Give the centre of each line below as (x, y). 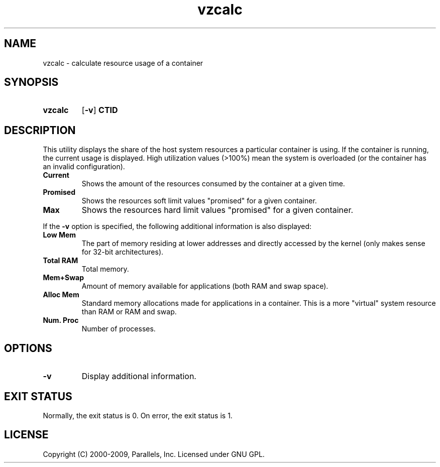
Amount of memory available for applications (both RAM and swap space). (205, 286)
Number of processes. (119, 329)
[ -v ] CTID (100, 110)
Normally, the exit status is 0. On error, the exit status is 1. (138, 415)
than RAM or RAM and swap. (129, 312)
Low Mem (60, 235)
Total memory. (105, 269)
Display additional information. (139, 376)
